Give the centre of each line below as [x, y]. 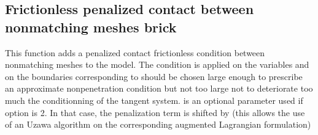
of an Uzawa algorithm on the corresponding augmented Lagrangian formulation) [158, 124]
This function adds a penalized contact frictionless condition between [135, 52]
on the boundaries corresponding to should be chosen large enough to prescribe [154, 76]
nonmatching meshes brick [91, 27]
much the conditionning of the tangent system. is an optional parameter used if [154, 100]
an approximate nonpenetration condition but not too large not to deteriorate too [159, 88]
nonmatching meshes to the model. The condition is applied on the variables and [157, 64]
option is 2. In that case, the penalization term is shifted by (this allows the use [155, 112]
